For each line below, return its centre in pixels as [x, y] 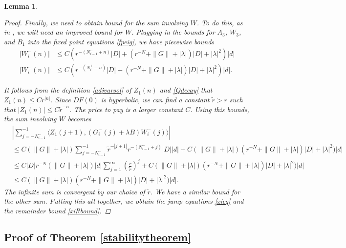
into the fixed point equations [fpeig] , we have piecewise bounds [121, 41]
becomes [79, 119]
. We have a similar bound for [195, 191]
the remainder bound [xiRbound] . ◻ [57, 211]
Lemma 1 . [21, 6]
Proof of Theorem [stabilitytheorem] [97, 237]
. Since [61, 100]
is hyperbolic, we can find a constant [155, 100]
